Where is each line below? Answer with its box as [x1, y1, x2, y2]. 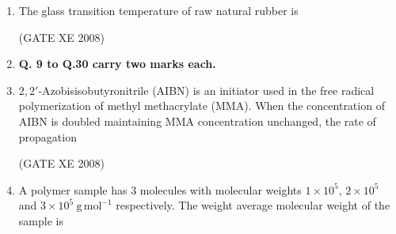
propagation [18, 128, 77, 145]
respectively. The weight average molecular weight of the [116, 197, 390, 213]
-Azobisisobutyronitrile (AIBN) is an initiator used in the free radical [38, 81, 375, 98]
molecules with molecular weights [139, 181, 302, 198]
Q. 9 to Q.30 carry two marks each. [18, 55, 216, 72]
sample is [18, 212, 63, 228]
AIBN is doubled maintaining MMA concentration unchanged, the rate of [18, 112, 376, 129]
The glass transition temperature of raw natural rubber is [18, 2, 299, 18]
